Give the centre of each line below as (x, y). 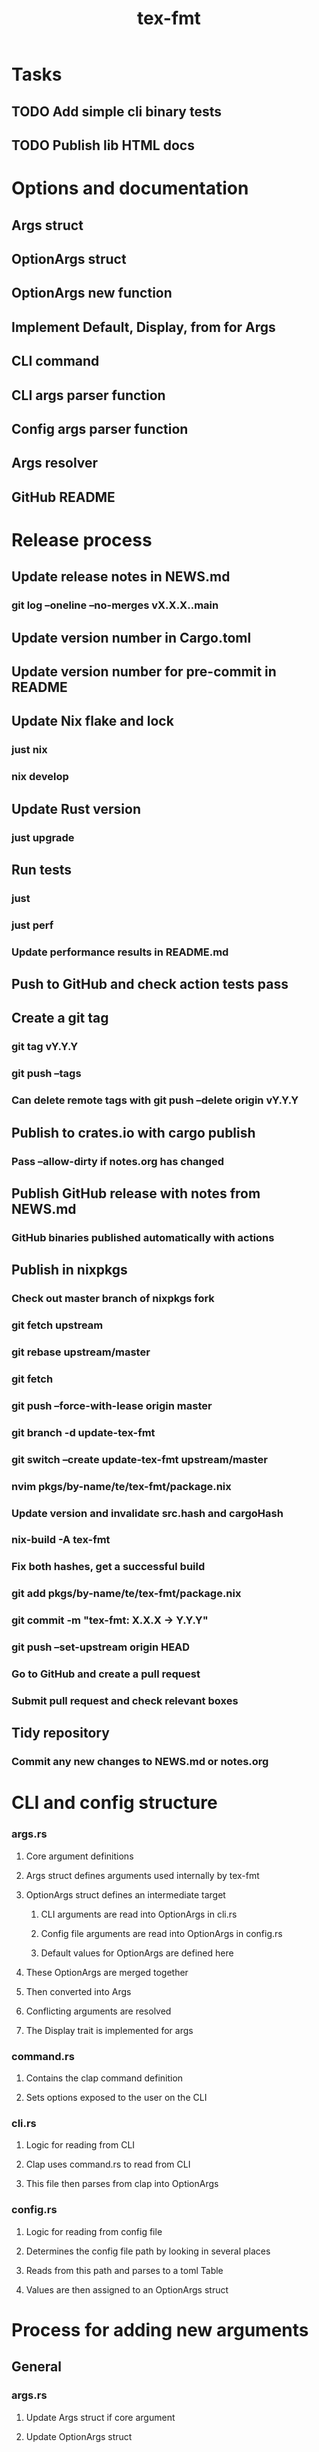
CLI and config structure (114, 1803)
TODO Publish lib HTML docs (103, 145)
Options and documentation (130, 188)
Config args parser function (100, 428)
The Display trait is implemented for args (109, 2030)
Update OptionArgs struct (79, 2436)
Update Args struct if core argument (100, 2417)
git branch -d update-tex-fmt (83, 1432)
